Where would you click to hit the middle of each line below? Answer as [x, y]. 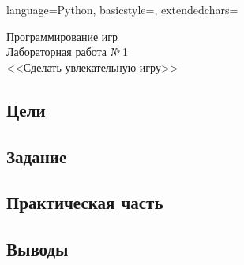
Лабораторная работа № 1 [67, 52]
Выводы [38, 249]
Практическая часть [85, 202]
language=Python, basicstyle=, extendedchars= [122, 9]
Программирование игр [62, 36]
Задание [37, 156]
